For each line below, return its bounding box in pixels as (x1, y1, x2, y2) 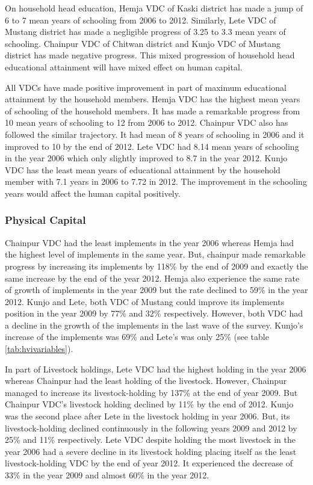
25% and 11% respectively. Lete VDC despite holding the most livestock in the (5, 433, 296, 446)
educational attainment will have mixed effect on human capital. (5, 60, 243, 73)
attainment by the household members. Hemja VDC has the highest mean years (5, 93, 300, 105)
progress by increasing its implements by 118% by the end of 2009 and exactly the (5, 259, 308, 272)
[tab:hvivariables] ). (5, 342, 73, 355)
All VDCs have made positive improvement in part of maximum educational (5, 81, 287, 93)
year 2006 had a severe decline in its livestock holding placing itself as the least (5, 445, 297, 457)
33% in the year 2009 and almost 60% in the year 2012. (5, 469, 209, 481)
